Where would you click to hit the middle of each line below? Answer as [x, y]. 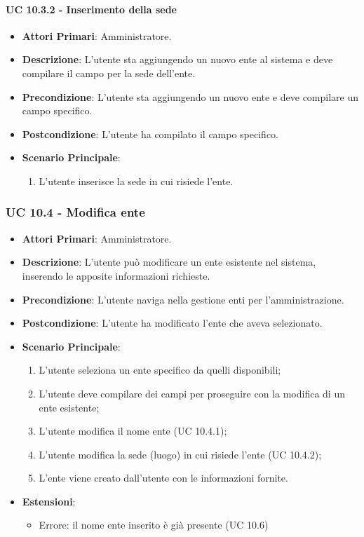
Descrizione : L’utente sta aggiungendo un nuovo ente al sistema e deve [177, 59]
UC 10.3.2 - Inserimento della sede [91, 9]
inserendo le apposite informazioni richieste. [116, 275]
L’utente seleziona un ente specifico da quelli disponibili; [160, 370]
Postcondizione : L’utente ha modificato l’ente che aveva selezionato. [172, 323]
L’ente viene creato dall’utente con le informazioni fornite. [163, 478]
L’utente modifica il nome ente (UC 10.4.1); [133, 431]
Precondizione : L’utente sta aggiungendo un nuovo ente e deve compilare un [190, 96]
